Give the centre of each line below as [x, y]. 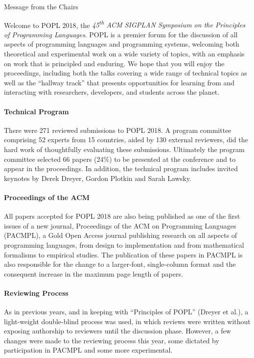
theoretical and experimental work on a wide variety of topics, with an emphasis [124, 54]
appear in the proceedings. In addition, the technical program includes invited [121, 168]
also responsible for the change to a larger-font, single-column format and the [120, 264]
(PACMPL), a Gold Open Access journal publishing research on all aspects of [121, 235]
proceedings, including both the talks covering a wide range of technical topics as [126, 73]
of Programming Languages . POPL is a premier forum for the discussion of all [121, 34]
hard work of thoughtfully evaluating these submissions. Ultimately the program [124, 149]
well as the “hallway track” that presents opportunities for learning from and [119, 82]
